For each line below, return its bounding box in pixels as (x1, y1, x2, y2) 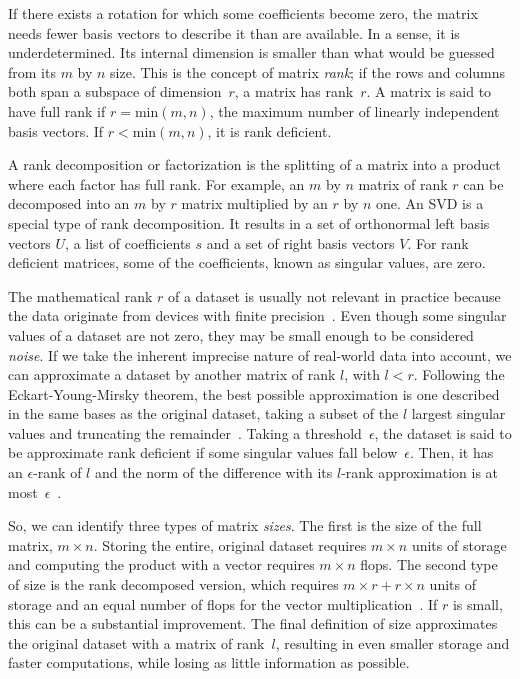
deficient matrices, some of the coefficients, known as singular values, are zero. (8, 252, 486, 273)
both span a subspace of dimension (8, 81, 222, 102)
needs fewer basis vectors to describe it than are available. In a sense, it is (8, 22, 460, 43)
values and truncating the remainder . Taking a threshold (8, 422, 362, 443)
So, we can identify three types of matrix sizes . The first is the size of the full (8, 515, 482, 536)
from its (8, 61, 56, 82)
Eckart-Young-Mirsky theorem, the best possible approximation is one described (8, 383, 500, 404)
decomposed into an (8, 193, 130, 214)
